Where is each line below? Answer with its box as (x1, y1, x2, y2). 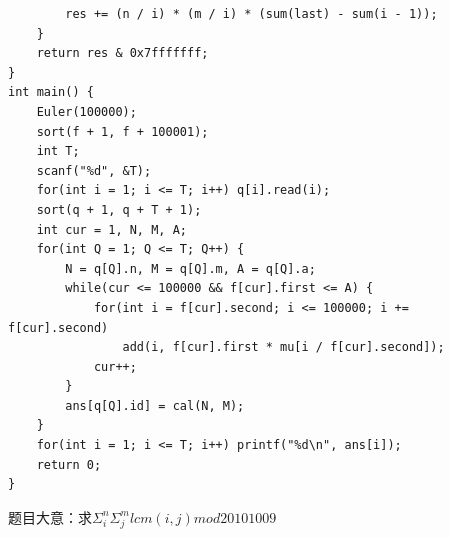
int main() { (8, 85, 94, 100)
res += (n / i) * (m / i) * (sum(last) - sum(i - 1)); (65, 7, 438, 21)
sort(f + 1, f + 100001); (36, 124, 209, 139)
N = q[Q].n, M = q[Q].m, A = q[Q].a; (65, 261, 316, 276)
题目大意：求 (8, 506, 92, 527)
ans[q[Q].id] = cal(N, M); (65, 398, 245, 413)
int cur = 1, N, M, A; (36, 222, 187, 237)
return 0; (36, 457, 102, 472)
